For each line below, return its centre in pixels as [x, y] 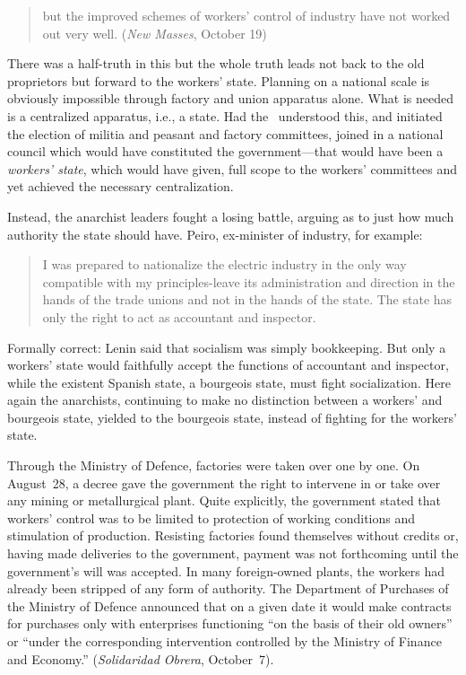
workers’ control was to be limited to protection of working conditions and [211, 517]
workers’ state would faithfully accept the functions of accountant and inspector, [228, 365]
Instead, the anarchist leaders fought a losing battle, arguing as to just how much [231, 216]
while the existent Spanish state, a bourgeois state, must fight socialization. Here [229, 382]
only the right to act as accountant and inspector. [179, 316]
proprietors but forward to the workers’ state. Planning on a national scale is [219, 80]
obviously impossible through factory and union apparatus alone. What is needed [230, 98]
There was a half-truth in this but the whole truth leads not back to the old [216, 63]
